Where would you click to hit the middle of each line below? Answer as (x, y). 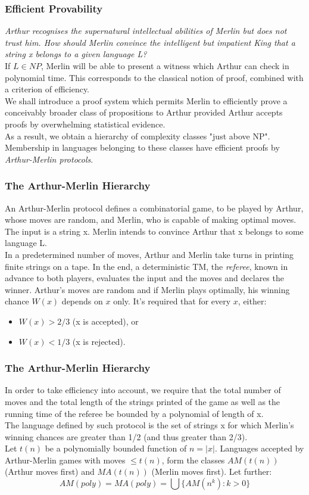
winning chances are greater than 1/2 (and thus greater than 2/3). (126, 436)
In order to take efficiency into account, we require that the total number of (143, 390)
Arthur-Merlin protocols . (49, 159)
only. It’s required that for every (172, 301)
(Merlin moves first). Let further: (212, 471)
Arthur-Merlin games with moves (65, 460)
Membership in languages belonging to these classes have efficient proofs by (142, 147)
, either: (252, 301)
